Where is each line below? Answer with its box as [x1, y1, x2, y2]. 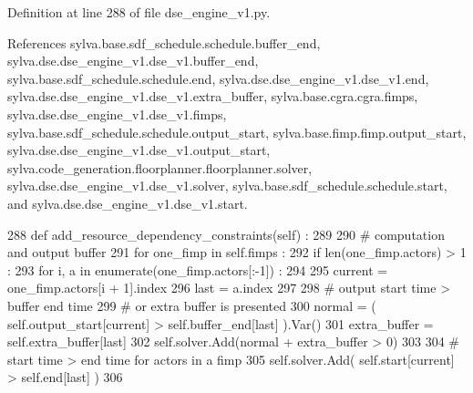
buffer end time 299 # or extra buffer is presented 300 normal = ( [7, 295, 376, 315]
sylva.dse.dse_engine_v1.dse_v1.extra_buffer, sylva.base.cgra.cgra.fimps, [7, 87, 418, 106]
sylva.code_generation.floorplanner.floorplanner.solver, [7, 158, 313, 177]
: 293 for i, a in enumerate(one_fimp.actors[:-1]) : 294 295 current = [7, 260, 388, 279]
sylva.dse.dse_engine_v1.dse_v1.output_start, [7, 140, 271, 160]
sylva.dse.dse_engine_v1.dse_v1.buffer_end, [7, 51, 259, 70]
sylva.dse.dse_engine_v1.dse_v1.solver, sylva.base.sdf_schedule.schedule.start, [7, 176, 447, 195]
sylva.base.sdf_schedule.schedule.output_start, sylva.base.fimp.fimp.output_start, [7, 122, 467, 141]
